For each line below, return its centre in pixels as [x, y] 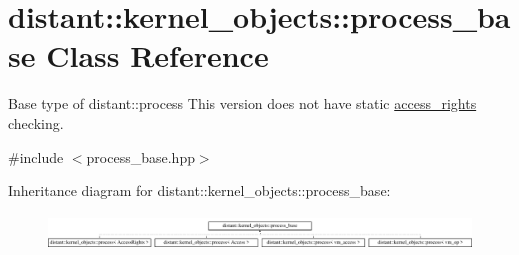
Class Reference [157, 55]
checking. [36, 122]
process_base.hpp [140, 156]
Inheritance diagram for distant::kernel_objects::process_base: [199, 190]
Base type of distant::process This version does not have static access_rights [242, 103]
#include [36, 156]
